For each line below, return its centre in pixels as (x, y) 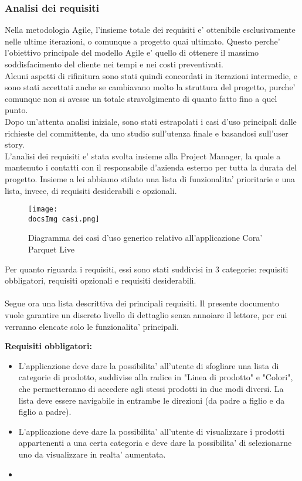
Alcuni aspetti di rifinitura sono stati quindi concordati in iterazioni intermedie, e (151, 75)
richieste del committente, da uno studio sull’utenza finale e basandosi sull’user (147, 133)
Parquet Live (51, 249)
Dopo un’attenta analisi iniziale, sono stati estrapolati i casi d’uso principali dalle (151, 121)
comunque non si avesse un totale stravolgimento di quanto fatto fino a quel (141, 98)
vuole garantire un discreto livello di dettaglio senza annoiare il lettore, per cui (146, 315)
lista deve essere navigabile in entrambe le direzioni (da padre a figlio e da (152, 400)
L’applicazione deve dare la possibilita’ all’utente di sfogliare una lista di (149, 365)
